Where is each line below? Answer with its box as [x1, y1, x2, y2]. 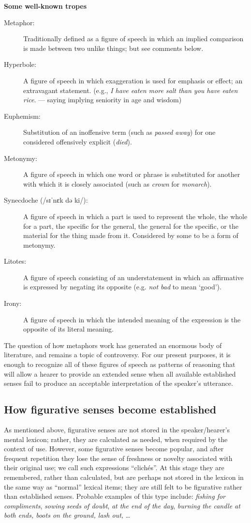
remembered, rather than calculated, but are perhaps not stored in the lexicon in [4, 472, 244, 482]
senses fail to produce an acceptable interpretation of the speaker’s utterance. [4, 378, 233, 388]
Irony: [4, 298, 22, 308]
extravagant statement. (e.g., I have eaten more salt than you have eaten [23, 85, 238, 95]
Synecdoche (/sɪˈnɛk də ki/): [4, 195, 88, 205]
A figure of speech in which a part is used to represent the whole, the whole [23, 211, 248, 221]
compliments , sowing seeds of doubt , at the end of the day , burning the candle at [4, 500, 240, 510]
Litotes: [4, 256, 27, 266]
